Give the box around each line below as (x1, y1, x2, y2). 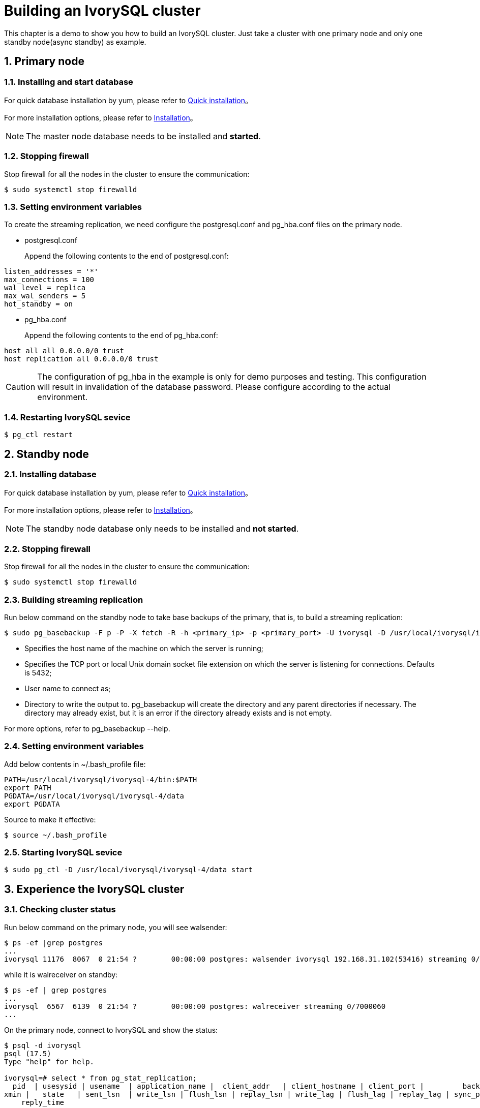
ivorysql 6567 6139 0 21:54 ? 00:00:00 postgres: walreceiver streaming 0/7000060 (4, 1002, 386, 1010)
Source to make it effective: (4, 815, 96, 824)
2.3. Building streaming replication (4, 594, 143, 605)
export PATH (4, 783, 51, 792)
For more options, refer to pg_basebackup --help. (4, 724, 170, 733)
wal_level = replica (4, 284, 86, 292)
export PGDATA (4, 799, 60, 808)
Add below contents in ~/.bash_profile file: (4, 759, 146, 768)
